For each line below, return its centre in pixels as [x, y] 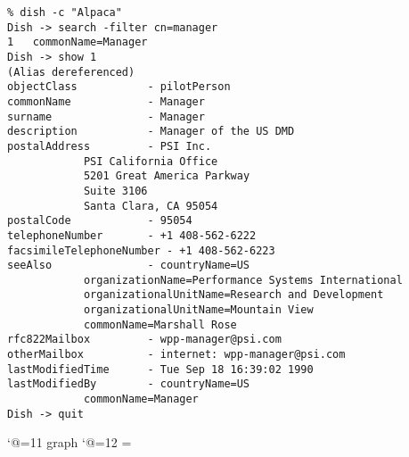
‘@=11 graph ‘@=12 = [70, 442]
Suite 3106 [115, 191]
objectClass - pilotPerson [119, 87]
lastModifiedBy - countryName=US [129, 384]
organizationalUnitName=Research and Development [233, 295]
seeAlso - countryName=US [129, 266]
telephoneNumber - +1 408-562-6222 [132, 235]
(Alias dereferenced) [71, 72]
